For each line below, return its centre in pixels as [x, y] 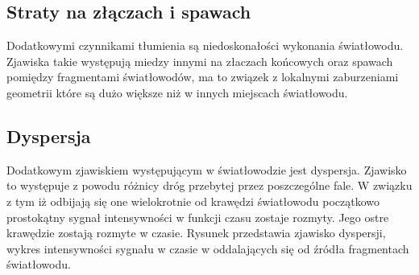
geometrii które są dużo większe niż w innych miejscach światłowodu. [177, 92]
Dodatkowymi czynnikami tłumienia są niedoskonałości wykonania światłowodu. [205, 45]
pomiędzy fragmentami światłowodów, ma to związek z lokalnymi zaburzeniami [203, 77]
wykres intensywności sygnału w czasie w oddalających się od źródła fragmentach [208, 248]
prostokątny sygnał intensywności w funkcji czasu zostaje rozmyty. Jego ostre [198, 217]
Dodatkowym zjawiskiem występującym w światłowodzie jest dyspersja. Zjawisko [207, 169]
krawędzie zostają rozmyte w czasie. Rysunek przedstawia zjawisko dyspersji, [196, 233]
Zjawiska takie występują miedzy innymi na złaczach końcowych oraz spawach [200, 61]
